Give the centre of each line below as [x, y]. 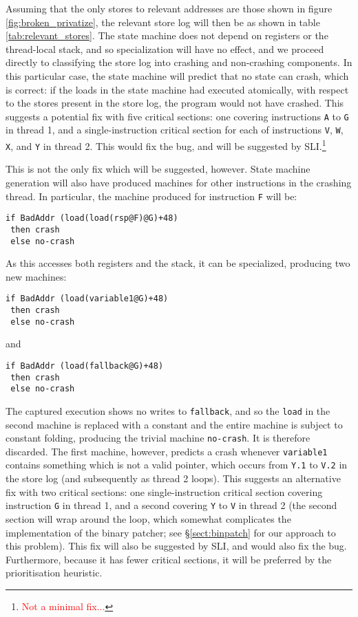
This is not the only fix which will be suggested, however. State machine [158, 169]
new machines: [36, 276]
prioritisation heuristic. [54, 573]
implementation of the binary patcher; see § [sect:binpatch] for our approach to [171, 532]
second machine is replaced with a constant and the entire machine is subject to [174, 424]
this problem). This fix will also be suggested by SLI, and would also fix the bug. [176, 546]
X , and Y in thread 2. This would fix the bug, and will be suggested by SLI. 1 [166, 145]
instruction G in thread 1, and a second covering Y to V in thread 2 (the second [171, 505]
